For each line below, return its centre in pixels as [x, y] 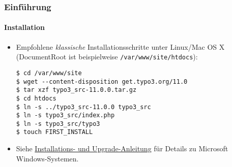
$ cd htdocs [36, 98]
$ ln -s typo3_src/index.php [65, 115]
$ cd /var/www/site [49, 73]
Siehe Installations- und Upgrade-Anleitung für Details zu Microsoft [122, 148]
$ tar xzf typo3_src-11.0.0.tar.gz [76, 90]
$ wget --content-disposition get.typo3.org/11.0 [102, 81]
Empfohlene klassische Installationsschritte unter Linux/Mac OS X [120, 46]
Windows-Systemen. [47, 158]
